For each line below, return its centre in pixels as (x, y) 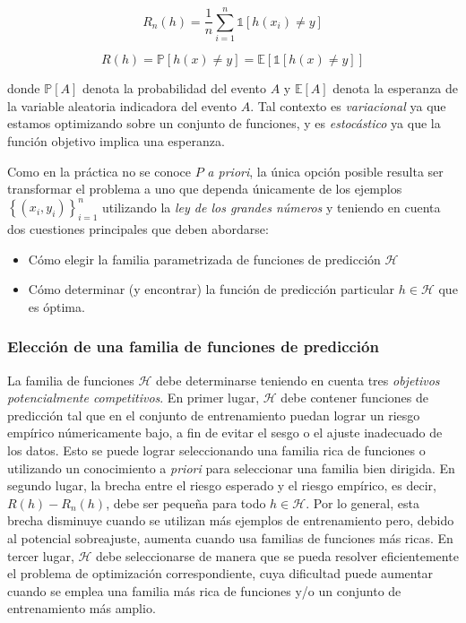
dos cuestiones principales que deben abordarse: (138, 228)
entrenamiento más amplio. (82, 608)
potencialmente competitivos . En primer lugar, (134, 398)
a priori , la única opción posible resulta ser (325, 171)
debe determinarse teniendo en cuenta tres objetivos (298, 380)
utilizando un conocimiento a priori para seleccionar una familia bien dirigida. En (231, 467)
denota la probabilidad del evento (175, 88)
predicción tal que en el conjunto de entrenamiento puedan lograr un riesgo (214, 415)
